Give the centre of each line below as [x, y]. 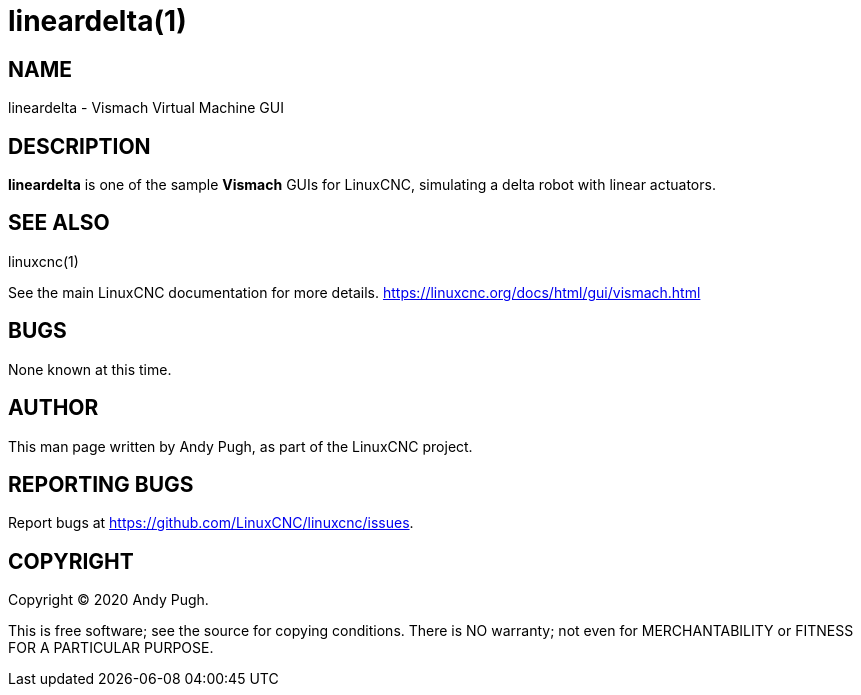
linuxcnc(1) [43, 261]
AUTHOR [53, 408]
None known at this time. [90, 369]
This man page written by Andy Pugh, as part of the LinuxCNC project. [240, 446]
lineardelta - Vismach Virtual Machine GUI [146, 108]
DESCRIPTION [79, 146]
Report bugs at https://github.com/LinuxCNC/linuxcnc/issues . [211, 523]
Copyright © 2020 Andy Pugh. [108, 600]
